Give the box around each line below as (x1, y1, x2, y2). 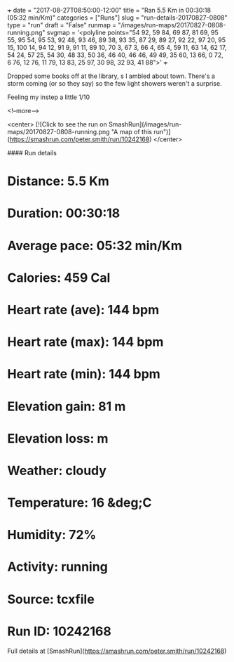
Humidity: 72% (7, 527, 97, 543)
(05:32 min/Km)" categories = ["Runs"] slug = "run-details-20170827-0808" (7, 13, 228, 22)
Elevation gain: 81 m (7, 398, 126, 414)
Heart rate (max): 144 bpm (7, 334, 164, 350)
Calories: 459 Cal (7, 270, 111, 285)
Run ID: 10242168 (7, 623, 112, 639)
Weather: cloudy (7, 462, 107, 479)
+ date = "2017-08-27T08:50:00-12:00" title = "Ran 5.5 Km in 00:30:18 (7, 6, 212, 14)
